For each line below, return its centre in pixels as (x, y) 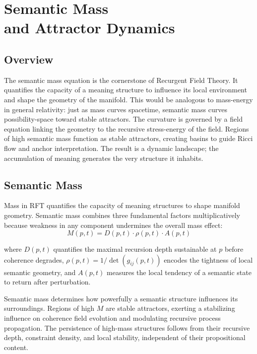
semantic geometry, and (40, 272)
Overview (29, 59)
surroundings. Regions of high (49, 308)
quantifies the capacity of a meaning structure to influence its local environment (126, 90)
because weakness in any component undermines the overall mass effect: (113, 225)
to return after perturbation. (47, 282)
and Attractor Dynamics (90, 28)
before (234, 249)
